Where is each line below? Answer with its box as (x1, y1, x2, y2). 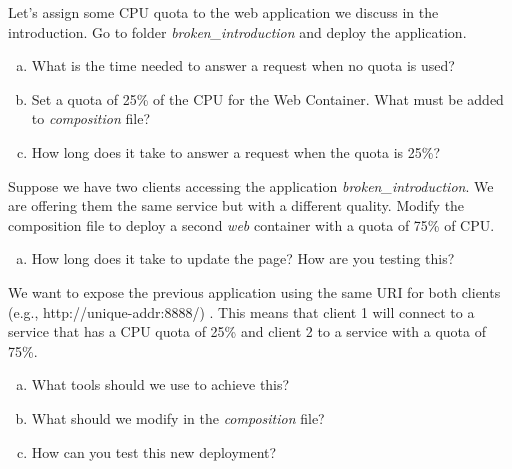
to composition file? (31, 108, 150, 129)
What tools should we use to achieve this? (31, 374, 290, 395)
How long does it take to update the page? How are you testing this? (31, 248, 455, 269)
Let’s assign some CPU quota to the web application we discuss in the (8, 2, 439, 22)
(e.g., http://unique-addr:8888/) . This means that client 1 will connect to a (8, 301, 475, 322)
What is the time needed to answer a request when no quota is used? (31, 55, 455, 76)
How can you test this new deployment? (31, 441, 277, 462)
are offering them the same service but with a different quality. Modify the (8, 195, 465, 216)
